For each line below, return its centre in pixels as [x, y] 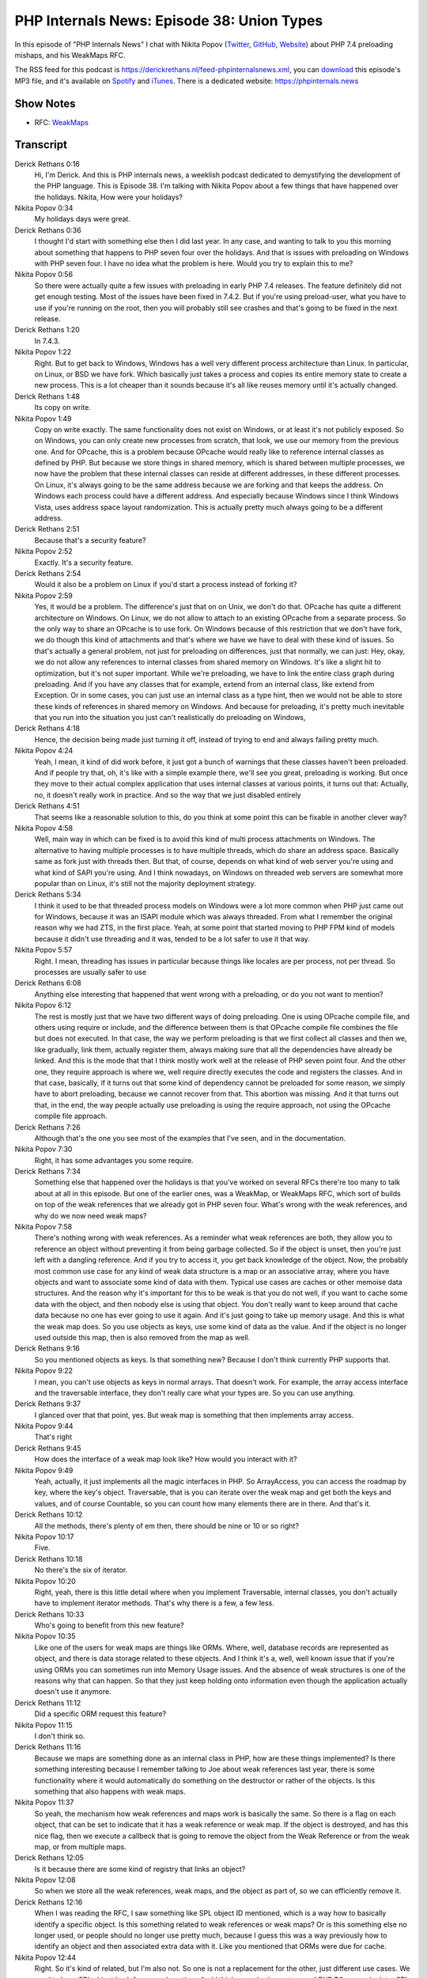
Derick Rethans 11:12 [48, 1703]
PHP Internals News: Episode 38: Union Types [169, 21]
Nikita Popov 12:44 [45, 1957]
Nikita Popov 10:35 [45, 1636]
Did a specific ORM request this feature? [100, 1714]
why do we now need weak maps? [91, 1215]
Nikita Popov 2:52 [43, 551]
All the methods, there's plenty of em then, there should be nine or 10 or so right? [167, 1525]
